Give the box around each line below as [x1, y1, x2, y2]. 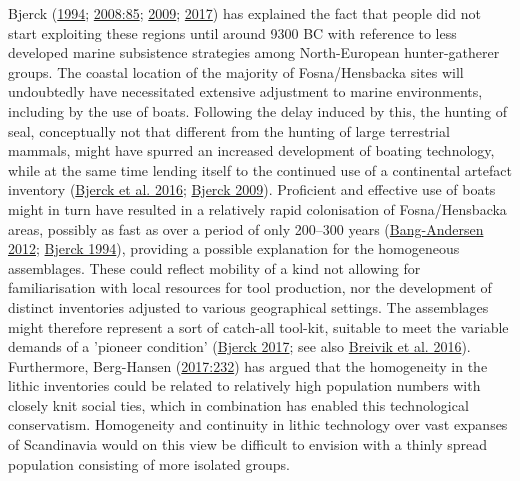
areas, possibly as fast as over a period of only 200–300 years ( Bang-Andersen [8, 218, 484, 239]
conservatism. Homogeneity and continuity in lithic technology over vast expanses [8, 414, 508, 435]
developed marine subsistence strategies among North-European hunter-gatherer [8, 42, 500, 63]
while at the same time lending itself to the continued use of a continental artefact [8, 159, 512, 180]
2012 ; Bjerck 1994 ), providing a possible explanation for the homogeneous [8, 238, 460, 259]
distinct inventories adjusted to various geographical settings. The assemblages [8, 296, 489, 317]
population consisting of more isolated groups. [8, 453, 290, 474]
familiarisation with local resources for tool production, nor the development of [8, 277, 492, 298]
